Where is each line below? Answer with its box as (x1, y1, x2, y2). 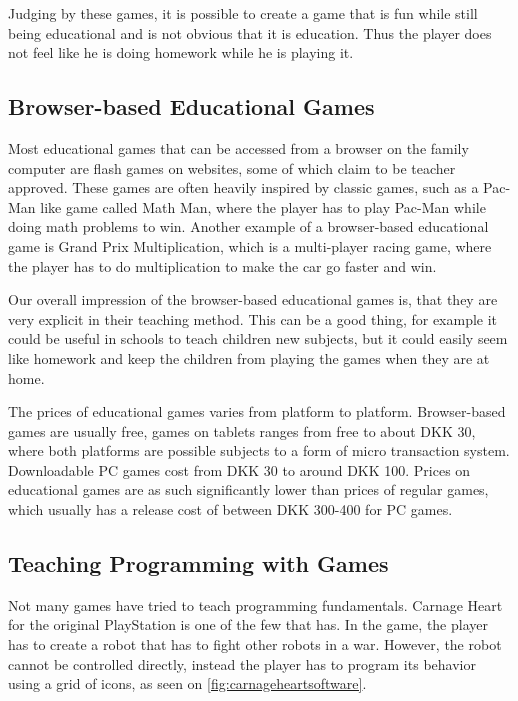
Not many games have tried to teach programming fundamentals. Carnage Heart (8, 594, 503, 615)
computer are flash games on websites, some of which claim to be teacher (8, 157, 456, 178)
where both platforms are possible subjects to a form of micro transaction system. (8, 440, 510, 461)
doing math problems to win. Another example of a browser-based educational (8, 216, 489, 237)
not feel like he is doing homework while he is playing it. (8, 42, 354, 63)
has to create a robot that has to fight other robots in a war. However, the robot (8, 634, 502, 655)
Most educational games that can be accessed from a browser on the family (8, 137, 469, 158)
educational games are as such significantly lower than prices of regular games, (8, 479, 489, 500)
